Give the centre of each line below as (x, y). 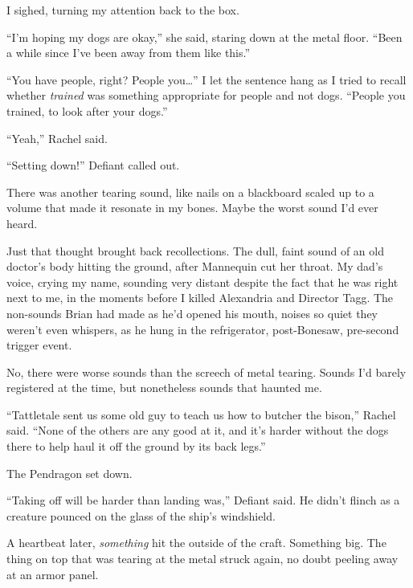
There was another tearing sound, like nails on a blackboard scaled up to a (190, 192)
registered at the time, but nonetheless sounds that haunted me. (164, 388)
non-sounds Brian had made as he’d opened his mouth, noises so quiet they (192, 313)
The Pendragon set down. (70, 473)
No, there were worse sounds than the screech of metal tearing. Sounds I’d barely (206, 372)
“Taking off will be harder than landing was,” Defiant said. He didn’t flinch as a (203, 500)
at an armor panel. (53, 574)
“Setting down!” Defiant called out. (93, 165)
